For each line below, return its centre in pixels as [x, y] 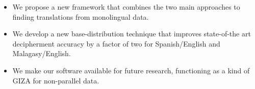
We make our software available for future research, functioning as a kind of [131, 70]
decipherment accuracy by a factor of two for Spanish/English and [116, 43]
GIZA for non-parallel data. [56, 80]
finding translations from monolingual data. [81, 16]
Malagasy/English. [42, 53]
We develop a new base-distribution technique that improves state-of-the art [132, 34]
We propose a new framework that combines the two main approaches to [126, 7]
